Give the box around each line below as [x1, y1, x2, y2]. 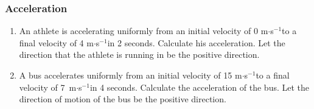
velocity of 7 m [19, 80, 77, 93]
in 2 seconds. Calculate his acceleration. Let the [107, 36, 285, 49]
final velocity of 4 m [19, 36, 94, 49]
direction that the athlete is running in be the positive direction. [19, 48, 260, 61]
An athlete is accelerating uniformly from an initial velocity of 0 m [19, 24, 268, 37]
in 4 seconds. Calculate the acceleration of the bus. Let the [89, 80, 310, 93]
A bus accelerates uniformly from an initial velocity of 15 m [19, 69, 242, 81]
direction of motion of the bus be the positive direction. [19, 93, 226, 105]
